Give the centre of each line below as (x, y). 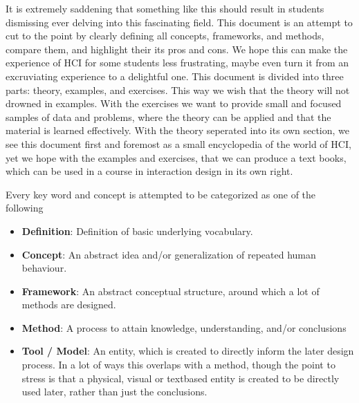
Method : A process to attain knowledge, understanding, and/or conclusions (184, 327)
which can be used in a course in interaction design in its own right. (149, 171)
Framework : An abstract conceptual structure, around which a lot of (171, 291)
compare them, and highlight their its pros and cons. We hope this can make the (177, 49)
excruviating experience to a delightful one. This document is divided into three (175, 76)
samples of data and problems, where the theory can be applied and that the (168, 116)
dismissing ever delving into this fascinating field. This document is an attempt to (179, 22)
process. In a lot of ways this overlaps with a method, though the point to (178, 365)
